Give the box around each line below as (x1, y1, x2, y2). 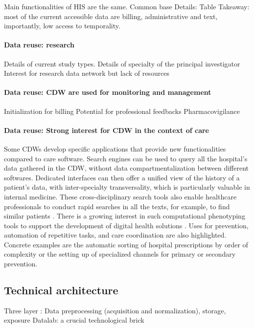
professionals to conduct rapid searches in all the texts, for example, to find (4, 201, 230, 211)
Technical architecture (4, 283, 118, 298)
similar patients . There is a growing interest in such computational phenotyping (4, 211, 245, 221)
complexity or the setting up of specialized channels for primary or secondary (4, 249, 236, 259)
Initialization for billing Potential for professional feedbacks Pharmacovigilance (4, 106, 240, 116)
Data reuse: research (4, 40, 75, 50)
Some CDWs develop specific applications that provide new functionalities (4, 143, 226, 153)
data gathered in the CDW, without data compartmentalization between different (4, 163, 249, 173)
